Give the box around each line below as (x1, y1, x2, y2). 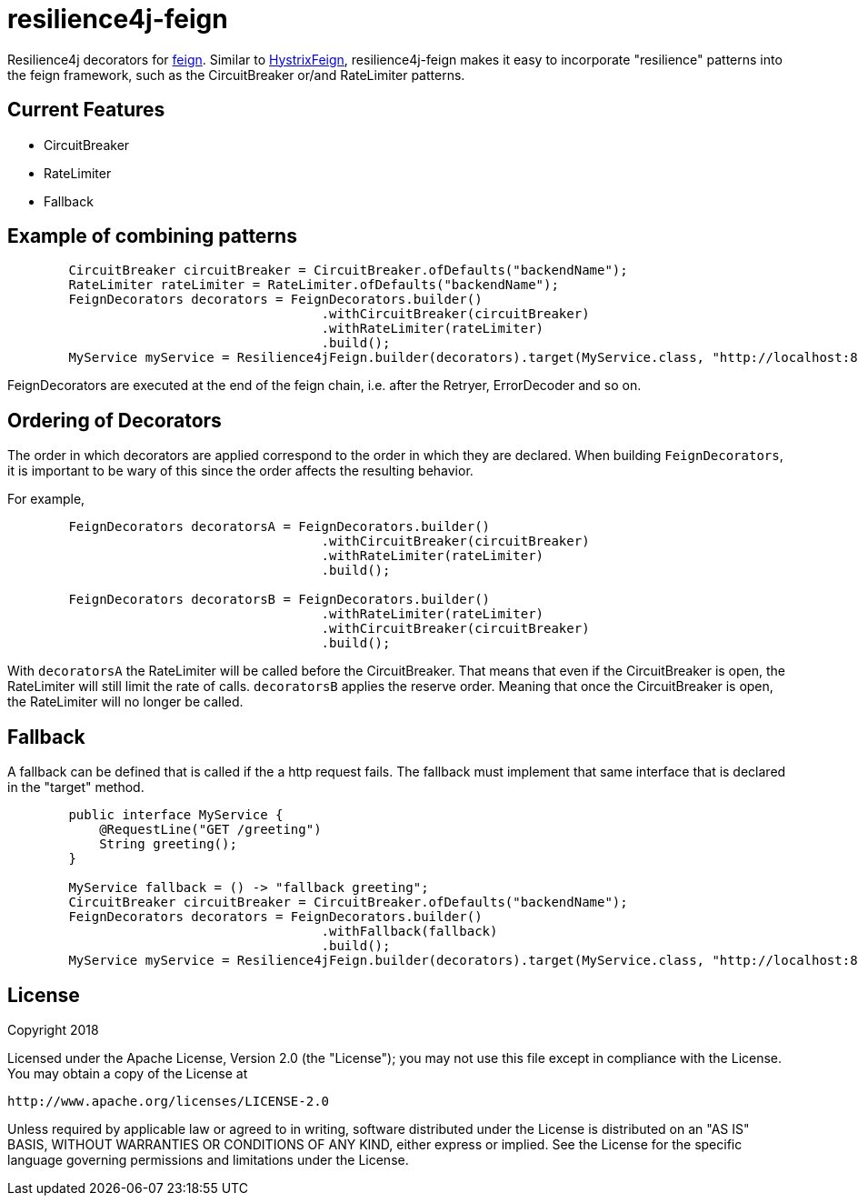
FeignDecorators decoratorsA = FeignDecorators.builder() (68, 519, 491, 535)
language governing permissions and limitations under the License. (7, 1151, 409, 1168)
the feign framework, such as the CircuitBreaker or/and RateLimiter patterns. (7, 66, 465, 83)
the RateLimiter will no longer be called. (7, 694, 244, 710)
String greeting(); (99, 837, 237, 852)
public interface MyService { (68, 807, 284, 823)
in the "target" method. (7, 779, 145, 796)
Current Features (7, 98, 165, 122)
